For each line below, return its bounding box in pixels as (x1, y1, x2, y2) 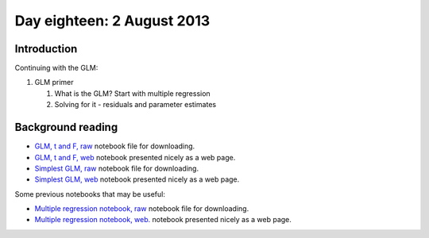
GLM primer (34, 78, 75, 87)
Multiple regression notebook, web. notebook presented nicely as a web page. (34, 215, 292, 225)
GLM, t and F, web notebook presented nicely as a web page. (34, 152, 236, 162)
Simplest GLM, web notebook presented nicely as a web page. (34, 175, 240, 184)
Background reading (14, 121, 118, 134)
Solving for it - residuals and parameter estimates (54, 100, 217, 109)
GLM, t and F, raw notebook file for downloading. (34, 141, 195, 151)
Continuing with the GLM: (14, 63, 99, 73)
